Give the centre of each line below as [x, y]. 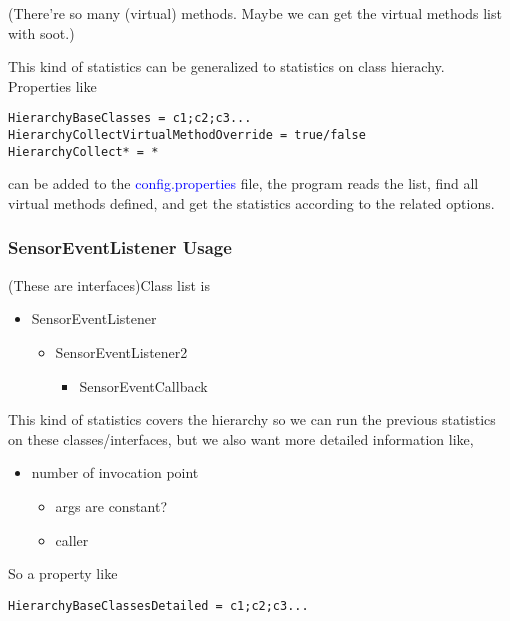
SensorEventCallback [143, 385]
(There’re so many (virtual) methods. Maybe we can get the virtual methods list [255, 13]
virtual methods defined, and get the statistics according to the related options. [251, 202]
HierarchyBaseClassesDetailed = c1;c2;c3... [158, 605]
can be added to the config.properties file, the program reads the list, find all [243, 183]
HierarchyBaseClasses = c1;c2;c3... [130, 118]
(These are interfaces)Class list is [109, 284]
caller [72, 539]
